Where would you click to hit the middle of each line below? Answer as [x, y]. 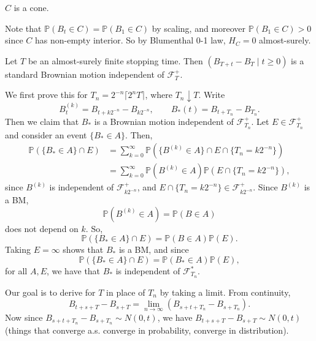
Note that [23, 28]
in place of [126, 292]
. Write [212, 95]
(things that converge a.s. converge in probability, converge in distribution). [147, 330]
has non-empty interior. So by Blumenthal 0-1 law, [130, 40]
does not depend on [42, 228]
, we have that [73, 271]
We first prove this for [46, 95]
